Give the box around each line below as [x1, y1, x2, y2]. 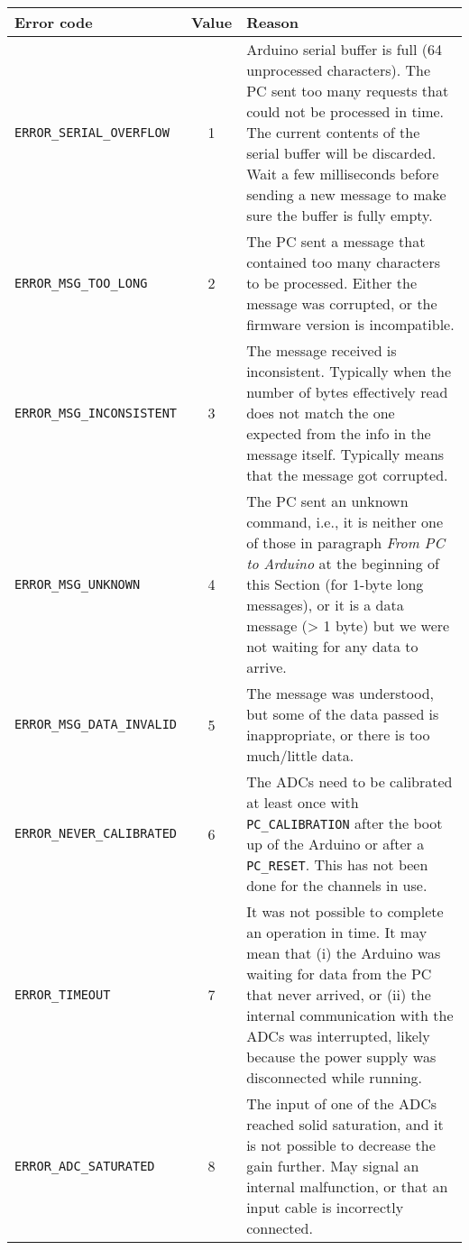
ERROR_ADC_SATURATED [14, 1158, 155, 1173]
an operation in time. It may [246, 922, 428, 942]
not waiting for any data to [246, 636, 418, 657]
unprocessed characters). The [246, 60, 431, 80]
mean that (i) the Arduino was [246, 942, 441, 963]
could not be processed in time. [246, 101, 445, 122]
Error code [14, 12, 93, 32]
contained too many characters [246, 252, 440, 272]
